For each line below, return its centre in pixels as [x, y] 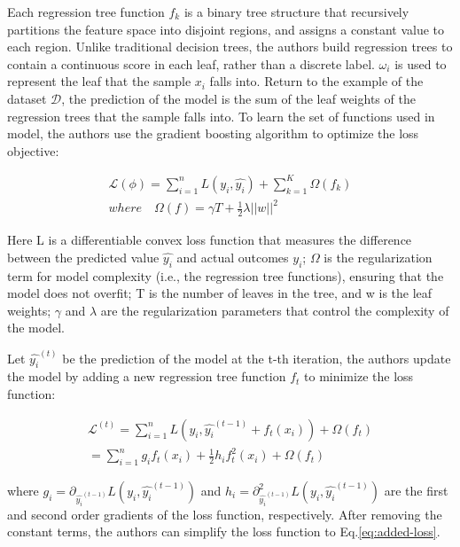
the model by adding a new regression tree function [147, 376]
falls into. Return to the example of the [316, 81]
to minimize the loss [359, 376]
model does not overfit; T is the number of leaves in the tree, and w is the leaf [220, 293]
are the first [416, 490]
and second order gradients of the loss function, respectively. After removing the [225, 514]
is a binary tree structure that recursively [296, 12]
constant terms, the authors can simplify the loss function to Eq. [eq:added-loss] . [224, 531]
